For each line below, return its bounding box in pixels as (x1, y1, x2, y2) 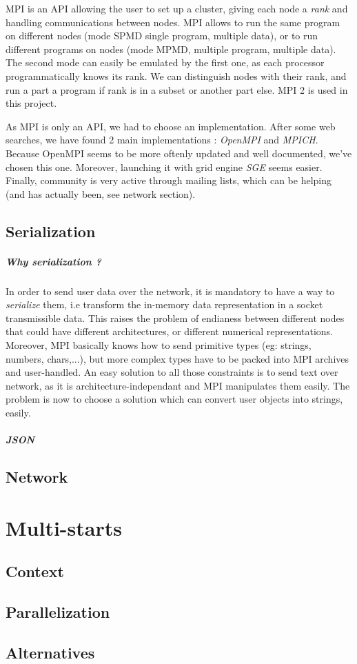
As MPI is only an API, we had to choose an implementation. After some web (6, 119, 336, 133)
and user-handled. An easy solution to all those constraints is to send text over (6, 365, 338, 379)
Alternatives (6, 641, 95, 663)
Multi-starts (6, 513, 122, 541)
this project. (6, 96, 57, 110)
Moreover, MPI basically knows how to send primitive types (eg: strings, (6, 338, 312, 352)
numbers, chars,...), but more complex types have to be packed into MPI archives (6, 351, 349, 365)
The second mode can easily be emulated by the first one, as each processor (6, 55, 325, 70)
